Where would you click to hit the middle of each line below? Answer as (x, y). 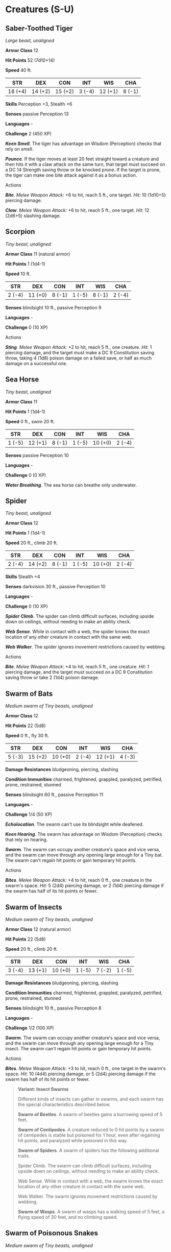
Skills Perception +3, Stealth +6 (39, 104)
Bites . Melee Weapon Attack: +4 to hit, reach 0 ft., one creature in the (79, 880)
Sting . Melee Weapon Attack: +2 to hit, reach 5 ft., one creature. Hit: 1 (79, 347)
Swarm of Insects (34, 907)
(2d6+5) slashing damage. (33, 216)
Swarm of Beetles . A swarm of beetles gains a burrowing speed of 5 (90, 1115)
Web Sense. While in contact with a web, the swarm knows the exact (90, 1181)
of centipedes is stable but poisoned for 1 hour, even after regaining (89, 1135)
